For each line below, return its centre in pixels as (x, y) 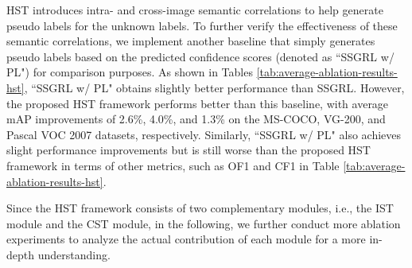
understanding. (74, 254)
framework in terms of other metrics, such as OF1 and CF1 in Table (173, 165)
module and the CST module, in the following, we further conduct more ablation (204, 223)
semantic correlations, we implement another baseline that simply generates (191, 41)
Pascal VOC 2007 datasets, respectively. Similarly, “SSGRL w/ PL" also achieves (204, 134)
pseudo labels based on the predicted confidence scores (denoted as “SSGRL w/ (200, 56)
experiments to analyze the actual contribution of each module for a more (186, 239)
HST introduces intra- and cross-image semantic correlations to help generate (195, 10)
